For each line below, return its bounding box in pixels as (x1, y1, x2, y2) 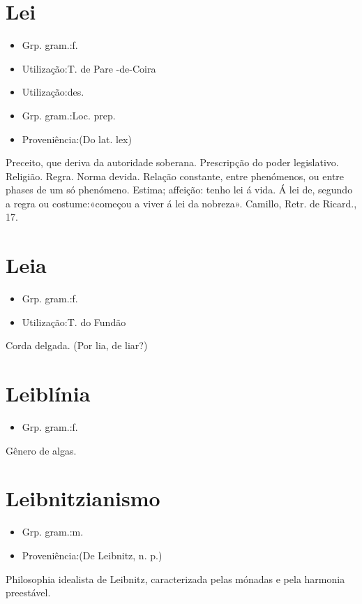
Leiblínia (6, 379, 91, 408)
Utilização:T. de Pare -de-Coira (22, 61, 156, 75)
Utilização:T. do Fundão (22, 314, 126, 329)
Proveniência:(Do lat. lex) (22, 131, 132, 146)
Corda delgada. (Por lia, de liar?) (6, 338, 148, 353)
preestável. (6, 585, 51, 600)
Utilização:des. (22, 84, 84, 99)
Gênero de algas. (6, 443, 77, 457)
